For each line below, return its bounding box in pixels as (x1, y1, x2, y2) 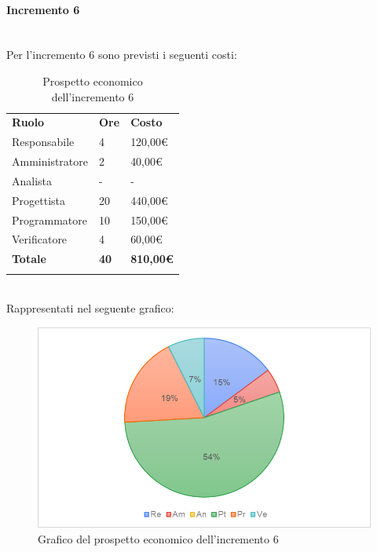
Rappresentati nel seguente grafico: (6, 300, 174, 316)
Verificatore (12, 231, 68, 247)
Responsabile (12, 133, 75, 150)
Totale (12, 250, 46, 267)
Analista (12, 172, 53, 188)
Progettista (12, 192, 65, 208)
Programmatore (12, 211, 87, 228)
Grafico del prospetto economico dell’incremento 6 (38, 530, 279, 547)
